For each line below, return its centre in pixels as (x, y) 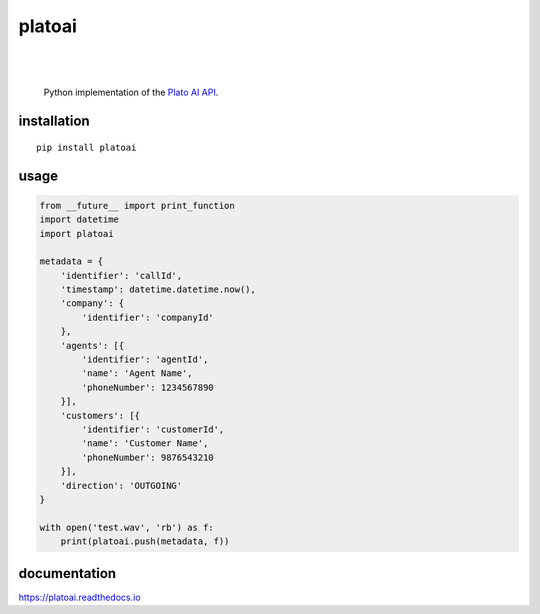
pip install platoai (86, 147)
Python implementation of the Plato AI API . (131, 92)
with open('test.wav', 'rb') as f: (126, 527)
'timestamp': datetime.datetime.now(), (158, 289)
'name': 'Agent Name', (137, 373)
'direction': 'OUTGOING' (121, 485)
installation (54, 121)
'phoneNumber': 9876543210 (147, 457)
